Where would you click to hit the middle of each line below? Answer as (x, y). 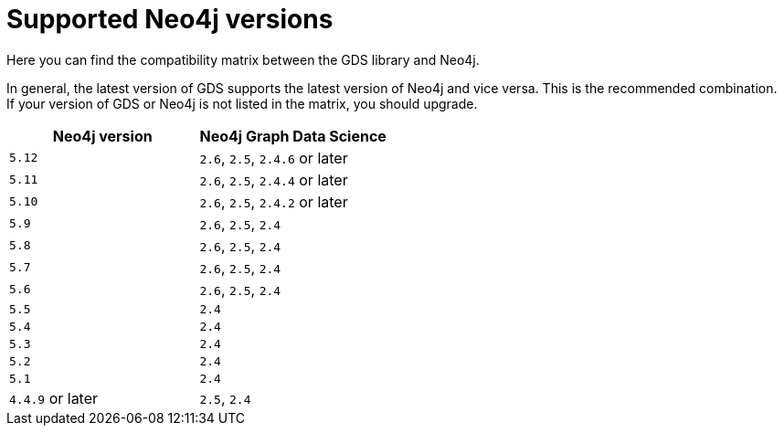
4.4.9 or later (54, 398)
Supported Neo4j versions (170, 19)
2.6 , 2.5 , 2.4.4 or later (274, 180)
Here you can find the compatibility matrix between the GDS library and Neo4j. (243, 59)
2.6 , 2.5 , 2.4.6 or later (274, 158)
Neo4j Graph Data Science (293, 136)
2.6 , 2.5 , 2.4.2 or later (274, 201)
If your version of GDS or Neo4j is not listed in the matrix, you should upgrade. (242, 103)
